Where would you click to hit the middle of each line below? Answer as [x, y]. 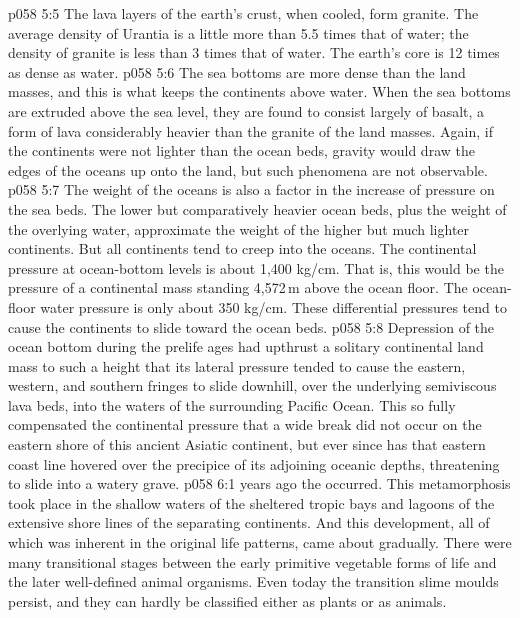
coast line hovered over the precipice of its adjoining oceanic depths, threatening [254, 463]
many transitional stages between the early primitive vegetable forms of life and [252, 561]
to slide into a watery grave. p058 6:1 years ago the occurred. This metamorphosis [259, 483]
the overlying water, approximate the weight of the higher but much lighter [239, 228]
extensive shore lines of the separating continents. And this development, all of [249, 522]
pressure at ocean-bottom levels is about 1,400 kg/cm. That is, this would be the [256, 267]
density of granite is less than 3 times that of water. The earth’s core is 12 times [254, 52]
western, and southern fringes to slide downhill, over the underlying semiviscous [252, 385]
